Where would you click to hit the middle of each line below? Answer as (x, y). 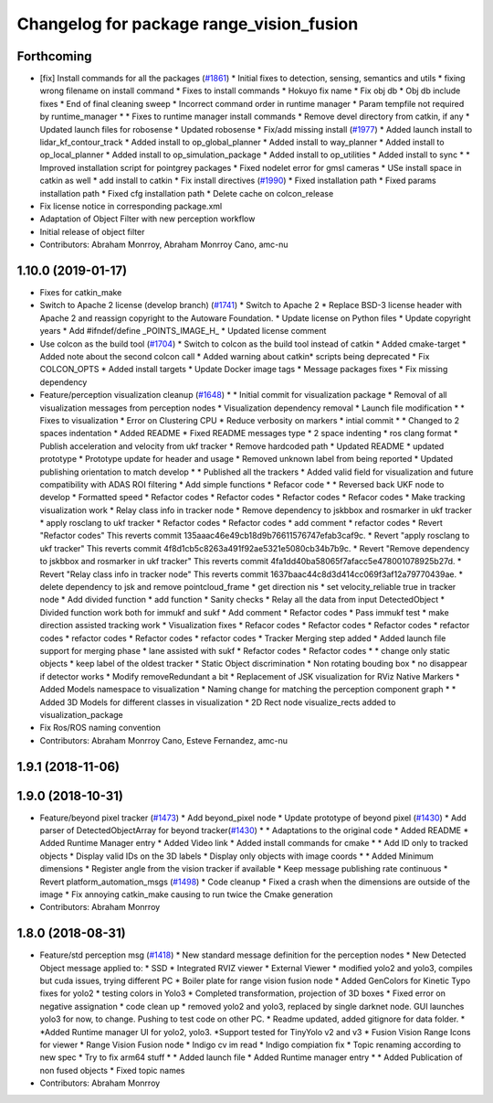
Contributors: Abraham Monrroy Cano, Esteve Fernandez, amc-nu (163, 740)
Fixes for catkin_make (81, 293)
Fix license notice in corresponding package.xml (131, 206)
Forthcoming (54, 56)
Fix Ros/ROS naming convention (100, 728)
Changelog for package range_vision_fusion (188, 24)
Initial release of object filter (92, 231)
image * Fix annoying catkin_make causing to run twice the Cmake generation (186, 894)
